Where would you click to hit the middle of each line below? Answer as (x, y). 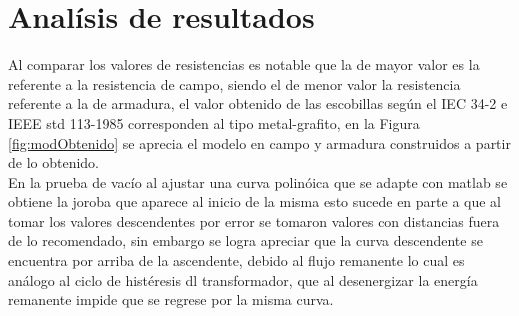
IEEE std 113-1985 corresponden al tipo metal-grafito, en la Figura (214, 122)
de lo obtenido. (54, 162)
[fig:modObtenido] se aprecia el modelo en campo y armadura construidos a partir (259, 142)
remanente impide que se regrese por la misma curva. (171, 299)
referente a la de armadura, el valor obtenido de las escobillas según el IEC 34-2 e (258, 103)
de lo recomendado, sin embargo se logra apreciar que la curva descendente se (245, 240)
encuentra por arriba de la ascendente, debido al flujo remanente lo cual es (236, 260)
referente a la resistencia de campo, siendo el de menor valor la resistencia (234, 83)
